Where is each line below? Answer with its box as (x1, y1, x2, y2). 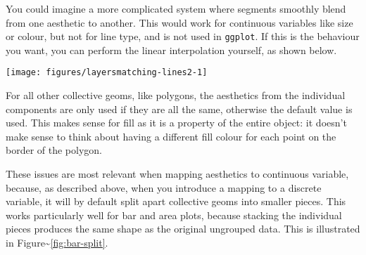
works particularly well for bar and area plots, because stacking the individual (6, 207, 342, 222)
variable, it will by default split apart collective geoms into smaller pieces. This (6, 194, 346, 209)
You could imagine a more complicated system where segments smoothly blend (6, 1, 346, 15)
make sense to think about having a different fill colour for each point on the (6, 129, 336, 143)
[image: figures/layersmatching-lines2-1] (6, 67, 208, 78)
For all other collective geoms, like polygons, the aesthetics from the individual (6, 88, 346, 103)
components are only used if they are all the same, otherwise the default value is (6, 101, 353, 116)
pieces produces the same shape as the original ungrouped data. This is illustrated (6, 221, 360, 236)
